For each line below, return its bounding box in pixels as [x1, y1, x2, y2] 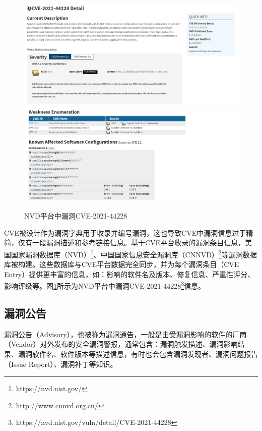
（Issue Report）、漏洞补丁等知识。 [4, 358, 117, 369]
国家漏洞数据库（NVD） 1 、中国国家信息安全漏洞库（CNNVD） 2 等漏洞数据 [11, 247, 257, 259]
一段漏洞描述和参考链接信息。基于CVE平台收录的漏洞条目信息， [32, 237, 245, 248]
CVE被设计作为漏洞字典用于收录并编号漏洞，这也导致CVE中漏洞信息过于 [4, 227, 246, 238]
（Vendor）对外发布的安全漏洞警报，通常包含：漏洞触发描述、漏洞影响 [4, 339, 238, 349]
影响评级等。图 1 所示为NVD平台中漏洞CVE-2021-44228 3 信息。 [4, 279, 206, 291]
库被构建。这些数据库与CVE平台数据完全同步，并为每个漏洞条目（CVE [4, 259, 239, 270]
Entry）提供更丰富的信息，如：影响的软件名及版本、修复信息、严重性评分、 [4, 268, 255, 279]
